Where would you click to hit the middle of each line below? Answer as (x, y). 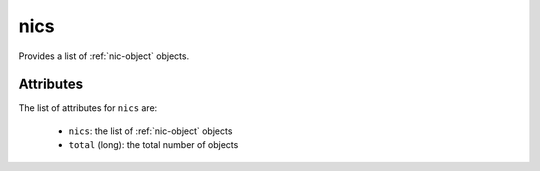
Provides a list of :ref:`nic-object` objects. (104, 56)
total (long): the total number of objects (153, 145)
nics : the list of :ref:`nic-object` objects (150, 131)
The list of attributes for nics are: (88, 108)
